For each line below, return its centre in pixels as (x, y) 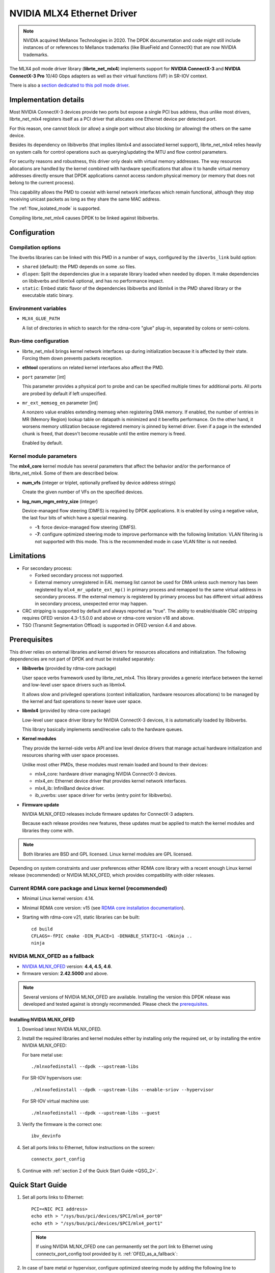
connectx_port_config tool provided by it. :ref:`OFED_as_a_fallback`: (107, 1254)
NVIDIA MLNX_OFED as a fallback (52, 956)
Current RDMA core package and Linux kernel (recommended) (88, 889)
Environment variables (38, 308)
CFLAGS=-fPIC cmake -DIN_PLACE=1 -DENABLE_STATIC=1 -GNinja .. (112, 936)
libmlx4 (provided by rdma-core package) (66, 711)
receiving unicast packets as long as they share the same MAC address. (85, 199)
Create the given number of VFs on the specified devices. (83, 492)
